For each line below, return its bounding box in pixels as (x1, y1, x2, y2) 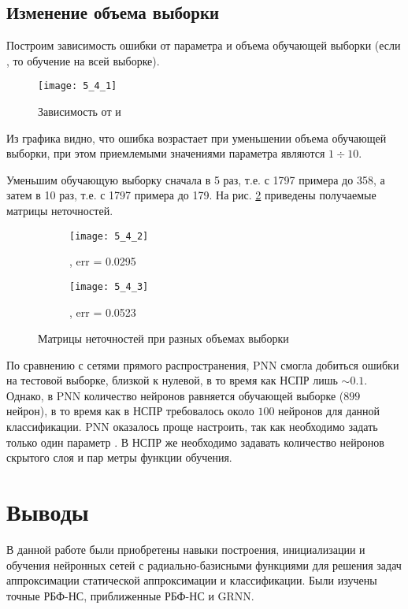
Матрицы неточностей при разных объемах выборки (38, 330, 289, 347)
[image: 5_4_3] (69, 280, 149, 292)
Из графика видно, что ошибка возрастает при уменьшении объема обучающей (6, 129, 387, 146)
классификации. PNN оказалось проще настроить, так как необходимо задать (6, 418, 378, 435)
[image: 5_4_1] (38, 80, 117, 92)
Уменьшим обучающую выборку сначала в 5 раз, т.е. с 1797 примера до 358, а (6, 171, 385, 188)
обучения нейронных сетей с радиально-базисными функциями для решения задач (6, 556, 402, 573)
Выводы (6, 496, 89, 528)
